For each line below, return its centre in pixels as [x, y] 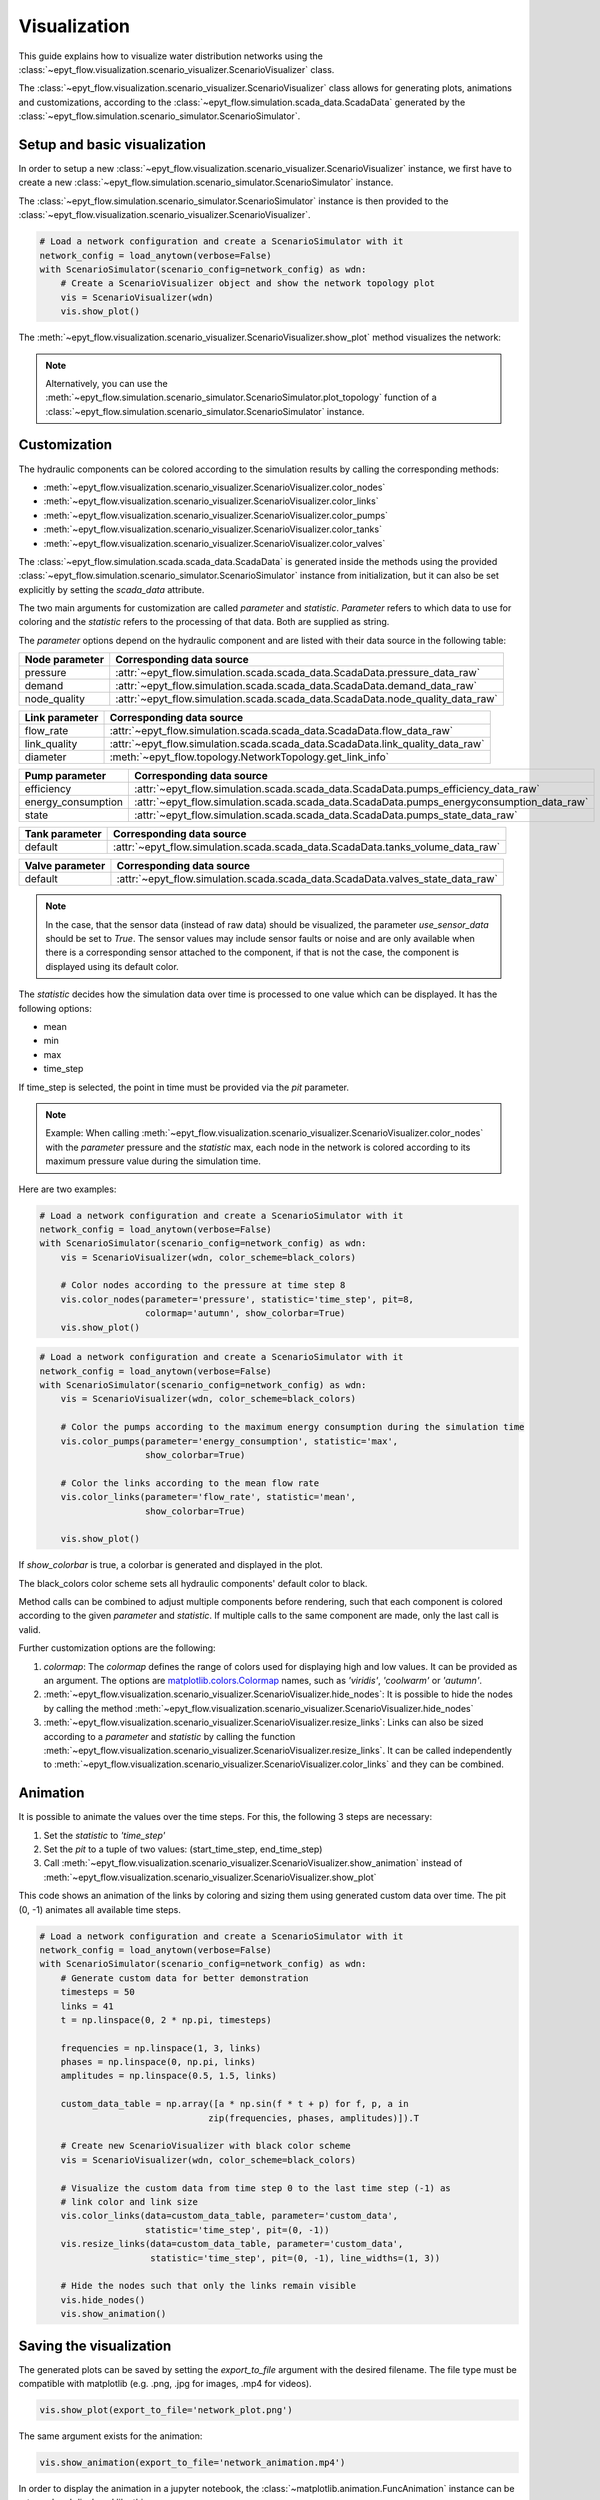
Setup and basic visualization [112, 144]
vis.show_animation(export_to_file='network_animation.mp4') [192, 2462]
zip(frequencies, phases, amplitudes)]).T [314, 2118]
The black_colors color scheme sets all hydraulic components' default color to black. [193, 1583]
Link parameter [61, 718]
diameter [45, 757]
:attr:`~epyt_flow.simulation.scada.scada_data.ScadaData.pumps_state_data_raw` [325, 815]
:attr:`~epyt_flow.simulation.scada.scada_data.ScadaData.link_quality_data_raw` [297, 744]
